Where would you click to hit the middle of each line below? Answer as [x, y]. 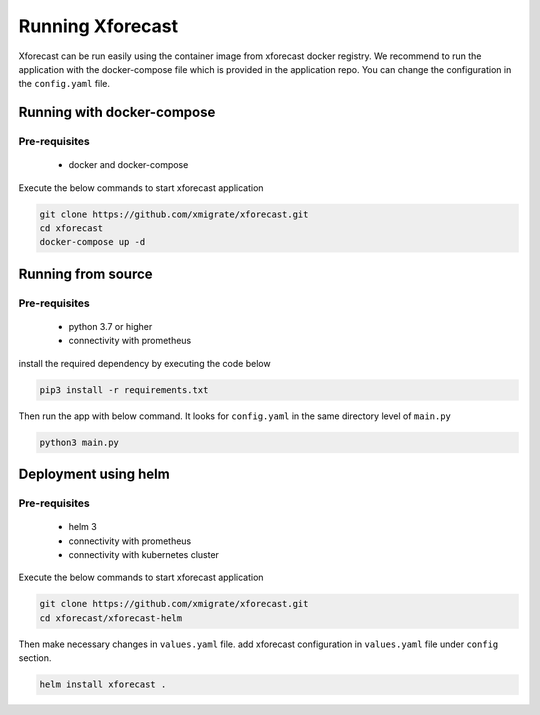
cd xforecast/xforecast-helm [111, 618]
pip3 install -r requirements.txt [124, 389]
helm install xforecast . [103, 684]
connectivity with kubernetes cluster [144, 555]
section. [35, 658]
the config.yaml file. [64, 84]
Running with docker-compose [117, 112]
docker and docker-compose [128, 165]
